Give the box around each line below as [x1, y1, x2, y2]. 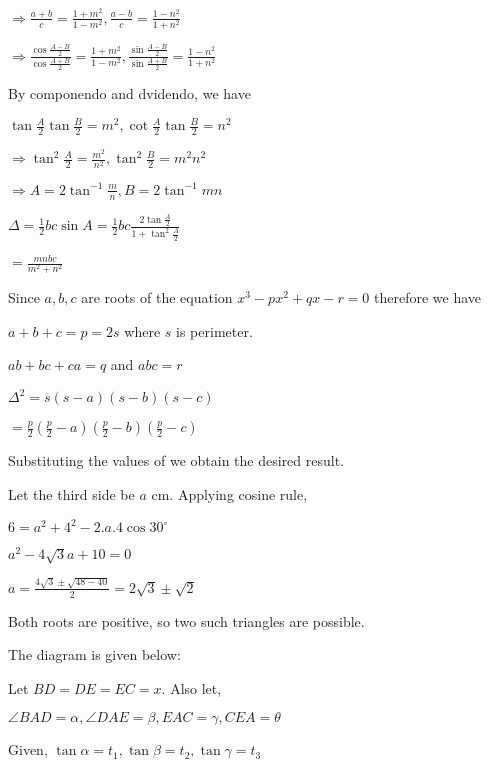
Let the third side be [8, 484, 135, 505]
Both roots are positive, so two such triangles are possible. [8, 610, 365, 631]
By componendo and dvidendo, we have [8, 83, 251, 104]
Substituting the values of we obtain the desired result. [8, 450, 345, 471]
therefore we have [374, 287, 482, 308]
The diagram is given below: [8, 644, 181, 665]
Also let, [170, 677, 222, 698]
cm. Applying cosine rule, [151, 484, 308, 505]
